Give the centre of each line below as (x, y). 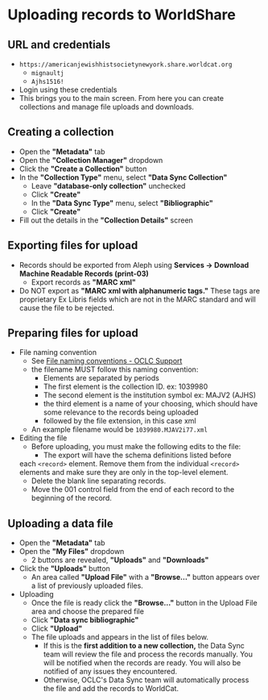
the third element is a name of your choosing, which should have (150, 404)
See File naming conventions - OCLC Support (107, 361)
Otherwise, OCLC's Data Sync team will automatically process (146, 680)
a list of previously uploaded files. (87, 585)
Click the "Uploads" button (64, 569)
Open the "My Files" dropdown (72, 552)
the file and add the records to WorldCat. (111, 689)
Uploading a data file (60, 523)
